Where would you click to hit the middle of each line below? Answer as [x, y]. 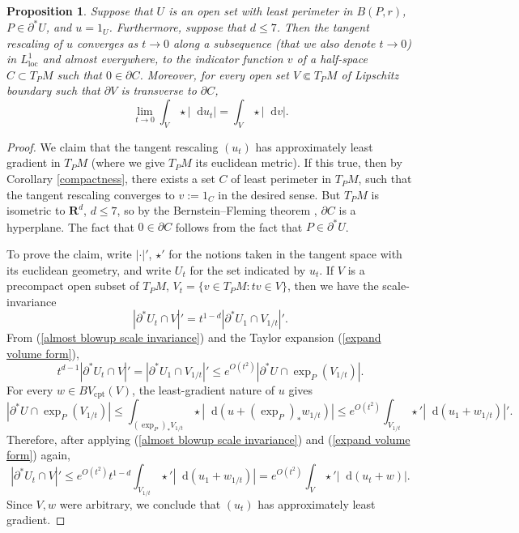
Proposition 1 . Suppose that [80, 11]
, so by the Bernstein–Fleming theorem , [217, 210]
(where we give [128, 162]
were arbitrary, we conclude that [140, 503]
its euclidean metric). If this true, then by [299, 162]
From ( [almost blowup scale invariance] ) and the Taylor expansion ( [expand [194, 337]
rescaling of [34, 43]
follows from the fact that [239, 226]
